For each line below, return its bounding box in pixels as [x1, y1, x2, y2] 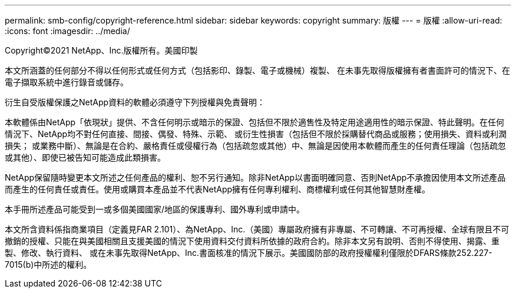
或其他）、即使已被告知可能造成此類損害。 [5, 152, 166, 162]
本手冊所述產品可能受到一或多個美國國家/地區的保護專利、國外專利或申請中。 [5, 204, 305, 214]
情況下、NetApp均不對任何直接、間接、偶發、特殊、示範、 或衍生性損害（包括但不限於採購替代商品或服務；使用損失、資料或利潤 [5, 129, 507, 139]
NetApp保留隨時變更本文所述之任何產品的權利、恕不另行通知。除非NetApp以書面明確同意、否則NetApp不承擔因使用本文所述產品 [5, 172, 506, 182]
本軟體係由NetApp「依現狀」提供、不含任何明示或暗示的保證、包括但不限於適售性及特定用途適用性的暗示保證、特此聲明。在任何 [5, 117, 505, 127]
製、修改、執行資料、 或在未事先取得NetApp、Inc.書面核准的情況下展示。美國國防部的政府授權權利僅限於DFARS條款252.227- [5, 248, 492, 258]
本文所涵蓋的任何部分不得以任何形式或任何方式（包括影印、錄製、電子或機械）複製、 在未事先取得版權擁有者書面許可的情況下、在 [5, 65, 510, 75]
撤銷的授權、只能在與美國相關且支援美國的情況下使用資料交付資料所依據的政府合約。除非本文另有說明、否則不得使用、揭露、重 [5, 236, 500, 246]
